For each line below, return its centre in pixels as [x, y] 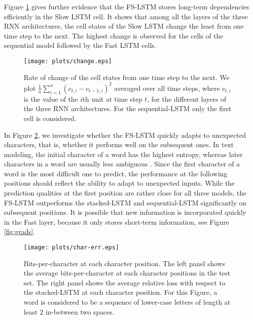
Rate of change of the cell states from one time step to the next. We [126, 77]
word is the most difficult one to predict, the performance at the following [116, 173]
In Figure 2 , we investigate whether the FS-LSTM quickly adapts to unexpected [125, 135]
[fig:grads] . [20, 231]
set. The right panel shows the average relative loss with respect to [125, 282]
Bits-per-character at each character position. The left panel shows [125, 263]
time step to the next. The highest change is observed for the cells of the [114, 35]
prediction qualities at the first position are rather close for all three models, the [125, 193]
